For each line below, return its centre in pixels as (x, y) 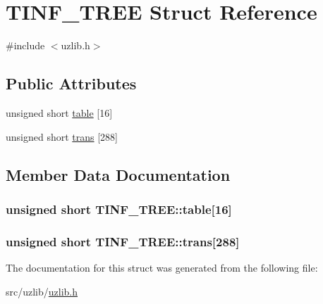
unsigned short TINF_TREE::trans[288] (123, 241)
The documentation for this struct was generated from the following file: (162, 267)
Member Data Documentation (118, 174)
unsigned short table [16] (59, 112)
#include (25, 45)
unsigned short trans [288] (62, 136)
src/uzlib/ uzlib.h (42, 291)
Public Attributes (71, 83)
